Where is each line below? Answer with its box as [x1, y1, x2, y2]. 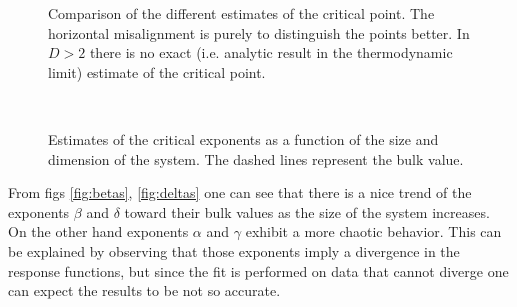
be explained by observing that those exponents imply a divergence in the [8, 240, 460, 261]
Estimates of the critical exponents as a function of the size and [48, 128, 439, 149]
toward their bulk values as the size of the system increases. [124, 201, 490, 222]
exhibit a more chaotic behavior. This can [245, 221, 502, 242]
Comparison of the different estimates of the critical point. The [48, 3, 435, 23]
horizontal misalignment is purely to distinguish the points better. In [48, 22, 470, 43]
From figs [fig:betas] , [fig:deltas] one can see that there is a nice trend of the [8, 182, 472, 203]
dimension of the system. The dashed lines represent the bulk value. [48, 148, 464, 169]
